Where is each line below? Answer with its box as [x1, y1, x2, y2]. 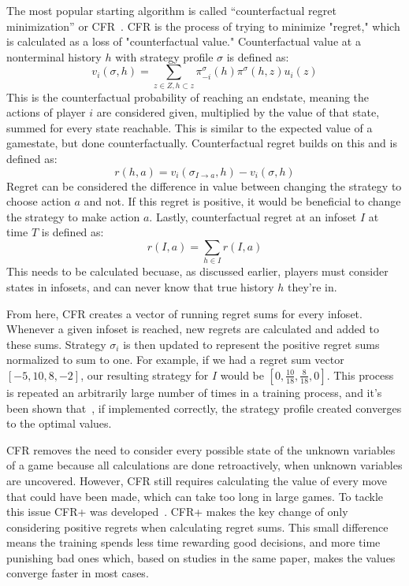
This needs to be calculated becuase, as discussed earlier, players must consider [6, 263, 389, 280]
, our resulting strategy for [80, 366, 209, 383]
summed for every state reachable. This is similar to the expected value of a [6, 119, 373, 135]
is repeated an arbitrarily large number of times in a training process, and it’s [6, 384, 382, 400]
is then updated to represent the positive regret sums [123, 336, 380, 352]
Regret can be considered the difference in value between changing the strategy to [6, 177, 402, 194]
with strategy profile [115, 48, 214, 65]
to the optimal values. [6, 415, 112, 432]
